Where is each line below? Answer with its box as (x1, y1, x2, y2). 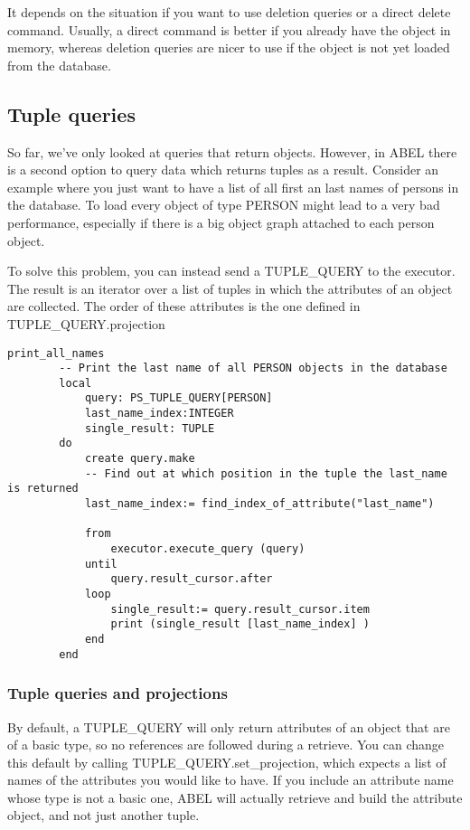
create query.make (84, 452, 195, 466)
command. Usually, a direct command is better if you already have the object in (7, 20, 451, 39)
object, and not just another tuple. (7, 806, 200, 825)
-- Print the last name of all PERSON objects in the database (59, 362, 447, 375)
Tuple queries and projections (7, 682, 228, 704)
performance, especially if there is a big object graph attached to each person (7, 212, 435, 231)
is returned (7, 482, 79, 495)
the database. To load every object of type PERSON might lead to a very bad (7, 195, 440, 214)
